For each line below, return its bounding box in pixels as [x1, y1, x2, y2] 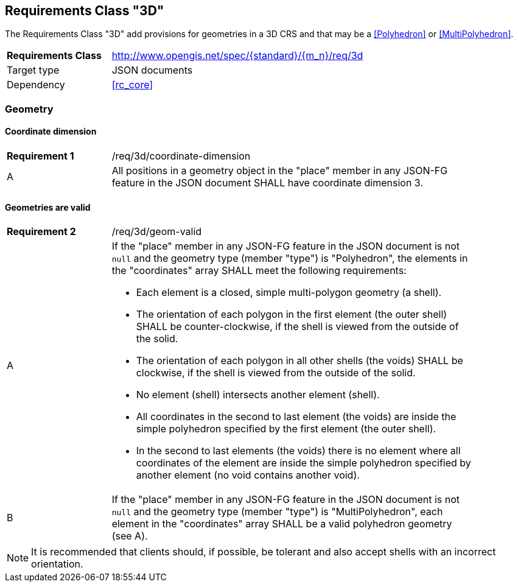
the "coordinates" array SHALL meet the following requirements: [111, 264, 407, 277]
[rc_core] [111, 79, 153, 91]
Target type [7, 64, 60, 77]
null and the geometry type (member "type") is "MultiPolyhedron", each [111, 505, 443, 518]
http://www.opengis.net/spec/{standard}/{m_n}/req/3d [111, 49, 363, 62]
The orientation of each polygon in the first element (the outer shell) [136, 308, 447, 321]
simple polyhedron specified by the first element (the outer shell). [136, 423, 436, 435]
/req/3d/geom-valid [111, 225, 202, 238]
